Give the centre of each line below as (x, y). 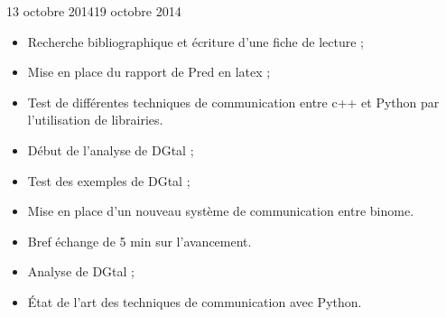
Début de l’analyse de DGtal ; (111, 149)
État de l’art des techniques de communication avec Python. (195, 301)
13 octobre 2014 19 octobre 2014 (94, 11)
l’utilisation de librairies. (95, 120)
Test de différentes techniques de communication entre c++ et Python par (233, 102)
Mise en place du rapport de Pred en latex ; (149, 72)
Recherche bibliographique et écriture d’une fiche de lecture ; (195, 41)
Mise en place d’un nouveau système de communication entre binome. (221, 211)
